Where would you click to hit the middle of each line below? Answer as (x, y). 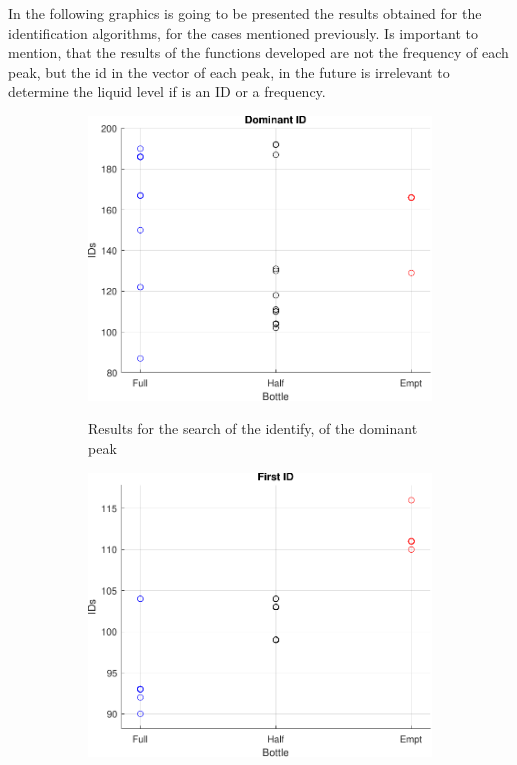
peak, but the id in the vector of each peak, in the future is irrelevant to (229, 71)
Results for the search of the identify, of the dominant (253, 428)
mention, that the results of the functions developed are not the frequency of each (258, 52)
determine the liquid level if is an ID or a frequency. (167, 91)
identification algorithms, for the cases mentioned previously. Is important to (243, 32)
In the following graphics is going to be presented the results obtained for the (245, 13)
